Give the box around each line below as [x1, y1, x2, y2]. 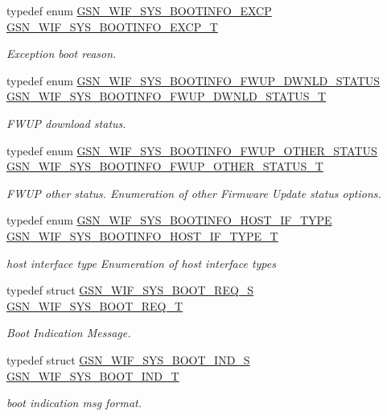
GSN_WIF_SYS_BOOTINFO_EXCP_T [6, 18, 218, 35]
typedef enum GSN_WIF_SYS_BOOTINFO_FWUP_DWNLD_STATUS [6, 72, 381, 89]
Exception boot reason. [6, 45, 117, 62]
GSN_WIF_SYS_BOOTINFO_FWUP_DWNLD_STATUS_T [6, 88, 327, 105]
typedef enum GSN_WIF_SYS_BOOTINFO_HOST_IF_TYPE [6, 212, 332, 229]
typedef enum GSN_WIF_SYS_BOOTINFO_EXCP [6, 2, 272, 19]
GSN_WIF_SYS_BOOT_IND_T [6, 367, 179, 384]
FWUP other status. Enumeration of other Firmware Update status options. [6, 184, 381, 201]
